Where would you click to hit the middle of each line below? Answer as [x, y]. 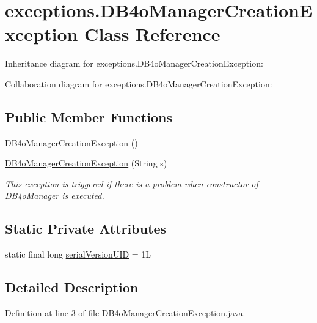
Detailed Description [72, 287]
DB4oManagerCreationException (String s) [86, 163]
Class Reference [152, 34]
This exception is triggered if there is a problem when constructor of [132, 183]
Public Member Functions [89, 117]
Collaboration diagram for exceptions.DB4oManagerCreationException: [139, 84]
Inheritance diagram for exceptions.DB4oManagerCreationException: [134, 63]
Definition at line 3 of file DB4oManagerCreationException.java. [125, 313]
